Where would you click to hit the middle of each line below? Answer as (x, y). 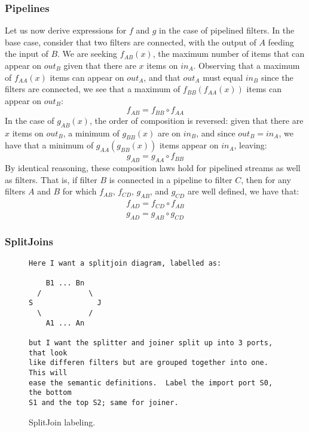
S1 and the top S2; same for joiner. (104, 402)
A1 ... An (65, 323)
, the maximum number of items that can (229, 54)
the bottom (50, 393)
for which (79, 191)
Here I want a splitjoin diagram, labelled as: (125, 263)
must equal (223, 77)
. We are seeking (88, 54)
